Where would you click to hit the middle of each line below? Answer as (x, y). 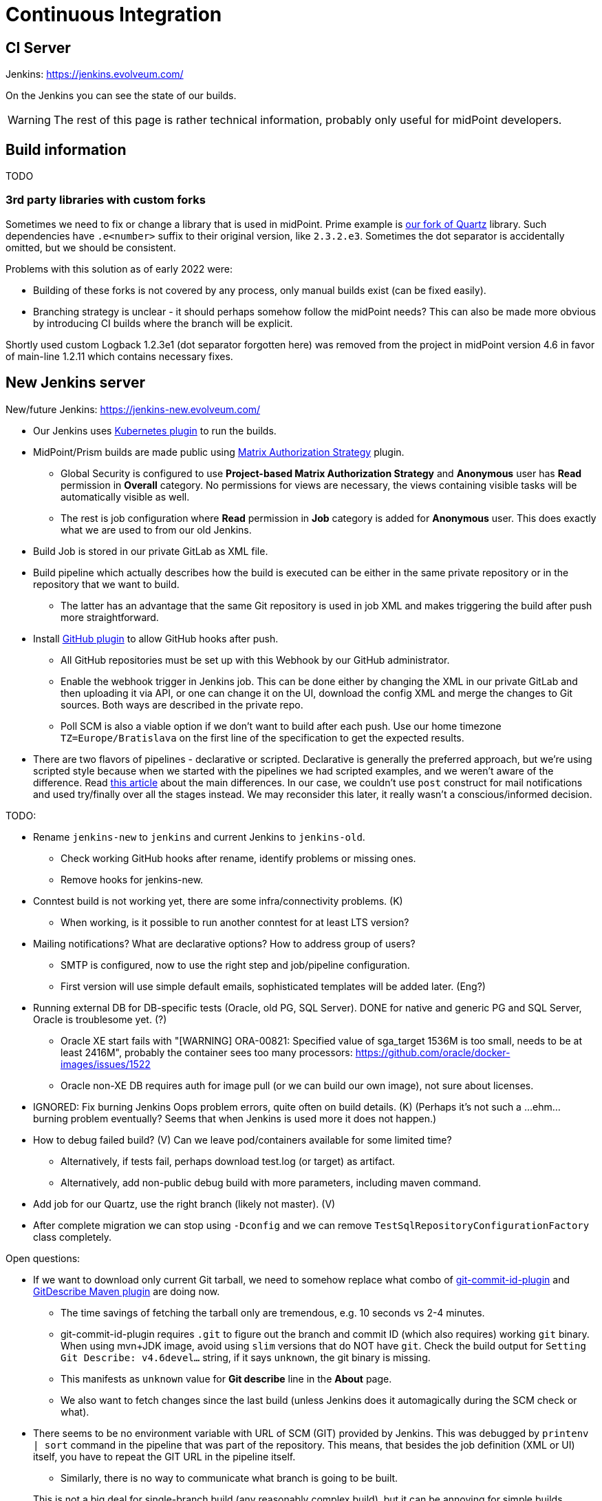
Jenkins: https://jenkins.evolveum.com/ (95, 74)
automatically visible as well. (125, 496)
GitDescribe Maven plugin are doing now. (127, 1291)
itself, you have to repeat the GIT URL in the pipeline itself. (164, 1456)
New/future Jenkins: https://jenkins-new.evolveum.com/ (133, 409)
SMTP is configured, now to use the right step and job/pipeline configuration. (235, 965)
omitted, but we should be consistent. (91, 247)
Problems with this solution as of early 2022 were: (119, 269)
